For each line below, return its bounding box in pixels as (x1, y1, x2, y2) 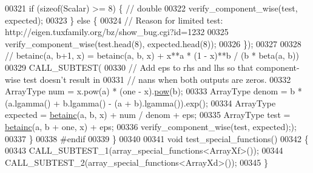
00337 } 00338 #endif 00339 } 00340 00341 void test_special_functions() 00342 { (5, 132, 309, 145)
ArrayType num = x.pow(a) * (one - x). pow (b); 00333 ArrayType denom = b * (5, 85, 302, 97)
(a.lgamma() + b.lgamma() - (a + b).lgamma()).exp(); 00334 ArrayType (5, 96, 276, 109)
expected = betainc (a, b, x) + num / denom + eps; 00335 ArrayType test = (5, 108, 291, 121)
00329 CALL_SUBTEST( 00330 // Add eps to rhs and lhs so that (5, 60, 254, 73)
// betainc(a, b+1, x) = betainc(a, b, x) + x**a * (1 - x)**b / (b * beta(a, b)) (5, 49, 299, 62)
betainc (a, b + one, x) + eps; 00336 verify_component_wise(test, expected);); (5, 120, 297, 132)
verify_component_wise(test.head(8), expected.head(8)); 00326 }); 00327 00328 (5, 37, 301, 50)
